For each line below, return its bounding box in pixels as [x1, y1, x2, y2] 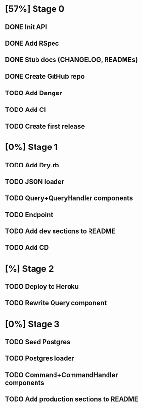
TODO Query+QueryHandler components [5, 194, 133, 203]
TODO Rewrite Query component [5, 299, 107, 307]
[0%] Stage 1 [5, 142, 58, 153]
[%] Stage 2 [5, 263, 54, 274]
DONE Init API [5, 23, 47, 31]
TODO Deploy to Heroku [5, 282, 79, 291]
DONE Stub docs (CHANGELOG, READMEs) [5, 56, 138, 64]
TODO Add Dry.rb [5, 161, 59, 169]
